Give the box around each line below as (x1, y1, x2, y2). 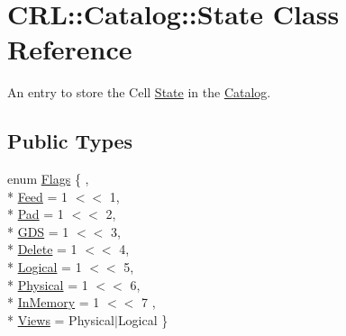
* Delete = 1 (7, 240, 77, 259)
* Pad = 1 (7, 204, 64, 223)
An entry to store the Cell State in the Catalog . (7, 83, 271, 102)
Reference (7, 31, 132, 68)
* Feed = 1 (7, 186, 68, 205)
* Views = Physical (7, 310, 114, 329)
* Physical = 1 (7, 275, 88, 294)
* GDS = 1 (7, 222, 69, 241)
